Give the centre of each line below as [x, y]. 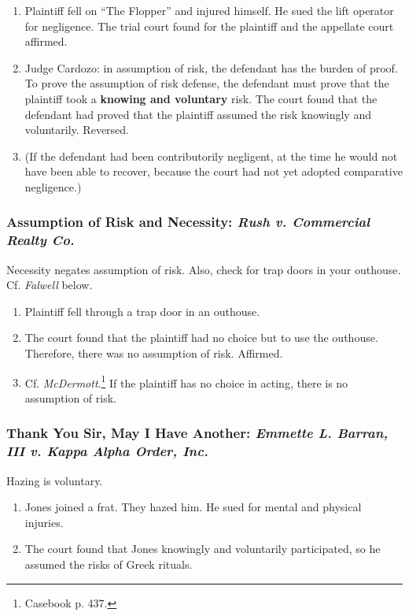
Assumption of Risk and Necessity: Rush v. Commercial [188, 222]
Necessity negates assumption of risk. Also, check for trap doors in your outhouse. [204, 269]
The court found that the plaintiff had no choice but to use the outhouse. [201, 338]
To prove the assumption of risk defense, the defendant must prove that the [207, 83]
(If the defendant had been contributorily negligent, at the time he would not [211, 156]
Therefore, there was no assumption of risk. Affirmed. [154, 353]
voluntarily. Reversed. [77, 130]
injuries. [44, 522]
